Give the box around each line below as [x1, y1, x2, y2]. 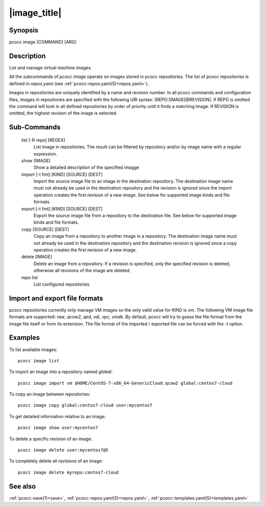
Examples [9, 334, 40, 342]
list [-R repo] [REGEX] [21, 137, 66, 143]
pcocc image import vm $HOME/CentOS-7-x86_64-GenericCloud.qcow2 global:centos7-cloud [18, 380, 233, 386]
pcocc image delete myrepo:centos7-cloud [18, 469, 119, 475]
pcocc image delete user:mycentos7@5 [18, 447, 109, 453]
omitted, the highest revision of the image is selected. [9, 110, 118, 116]
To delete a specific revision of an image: [9, 436, 93, 442]
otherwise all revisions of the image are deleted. [33, 267, 131, 273]
